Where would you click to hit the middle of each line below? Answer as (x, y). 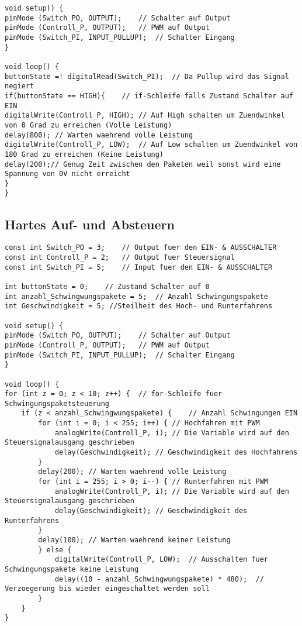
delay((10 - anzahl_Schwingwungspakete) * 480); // (159, 579)
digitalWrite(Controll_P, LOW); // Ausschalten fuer (162, 560)
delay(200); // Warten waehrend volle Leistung (132, 472)
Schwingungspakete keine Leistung (72, 569)
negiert (20, 86)
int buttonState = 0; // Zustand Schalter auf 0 (107, 286)
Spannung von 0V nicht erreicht (67, 174)
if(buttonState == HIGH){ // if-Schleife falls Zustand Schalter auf (149, 96)
